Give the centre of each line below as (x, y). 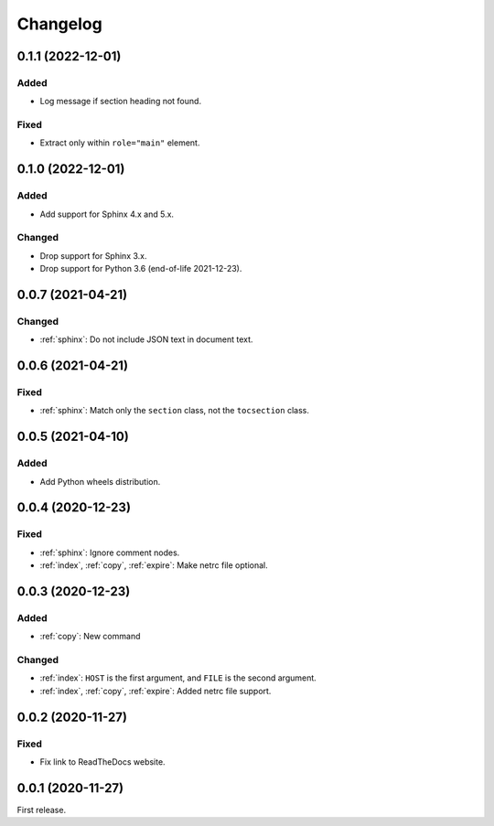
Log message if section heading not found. (120, 102)
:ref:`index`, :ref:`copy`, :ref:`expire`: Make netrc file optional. (154, 565)
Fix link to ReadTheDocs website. (102, 762)
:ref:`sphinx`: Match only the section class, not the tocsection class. (175, 411)
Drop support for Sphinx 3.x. (93, 255)
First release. (42, 810)
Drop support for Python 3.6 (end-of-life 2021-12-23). (141, 269)
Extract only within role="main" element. (120, 143)
